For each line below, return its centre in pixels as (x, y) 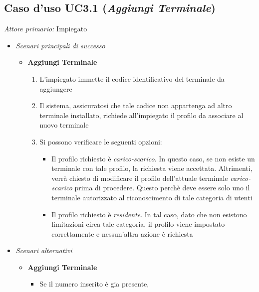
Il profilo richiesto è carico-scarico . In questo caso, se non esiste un (153, 158)
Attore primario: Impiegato (46, 29)
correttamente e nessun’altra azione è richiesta (122, 233)
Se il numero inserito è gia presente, (94, 284)
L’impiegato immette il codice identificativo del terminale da (132, 78)
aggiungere (56, 88)
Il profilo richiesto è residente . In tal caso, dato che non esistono (149, 214)
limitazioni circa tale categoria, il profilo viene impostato (138, 224)
